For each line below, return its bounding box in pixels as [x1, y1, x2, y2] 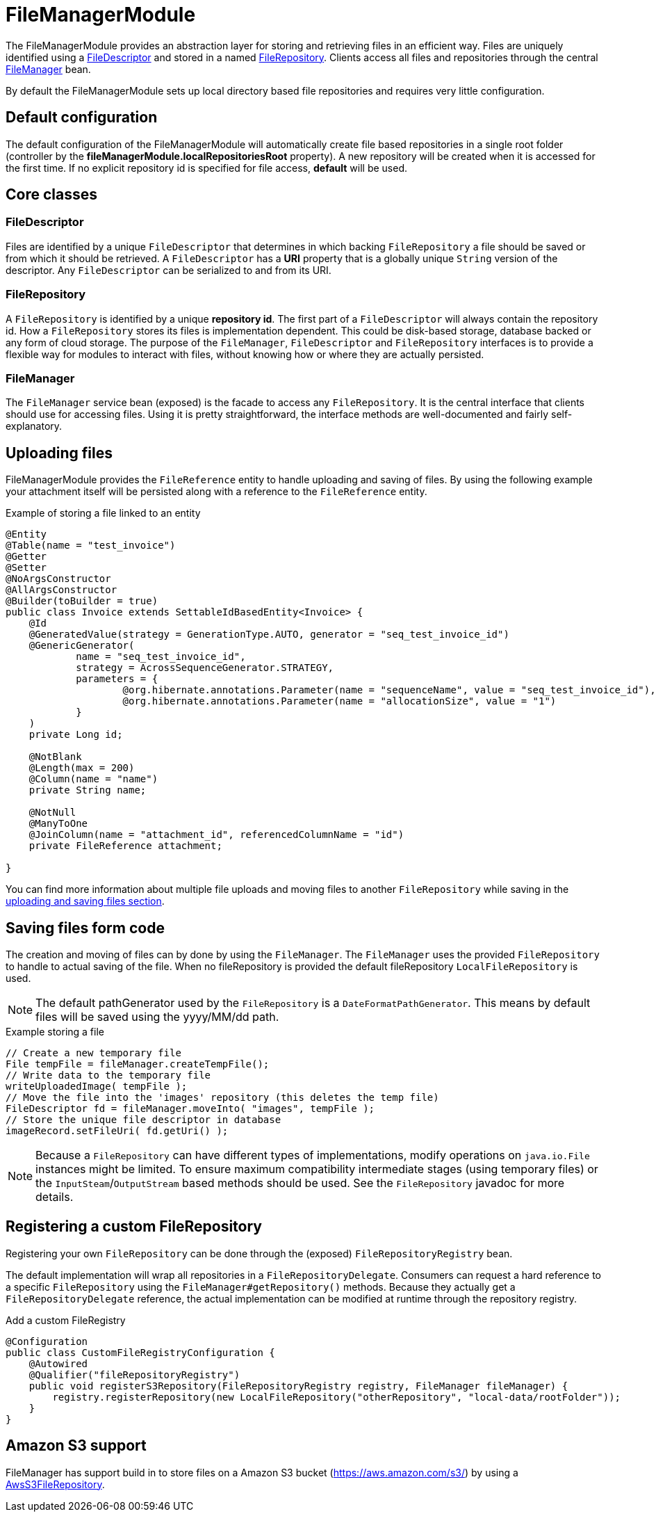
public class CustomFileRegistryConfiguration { [6, 1346, 275, 1358]
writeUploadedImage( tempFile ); [6, 1081, 188, 1092]
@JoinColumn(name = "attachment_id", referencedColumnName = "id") [28, 829, 404, 841]
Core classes [6, 186, 97, 204]
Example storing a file [6, 1026, 104, 1038]
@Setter [6, 562, 47, 574]
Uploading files [6, 444, 113, 462]
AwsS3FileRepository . [6, 1478, 105, 1490]
